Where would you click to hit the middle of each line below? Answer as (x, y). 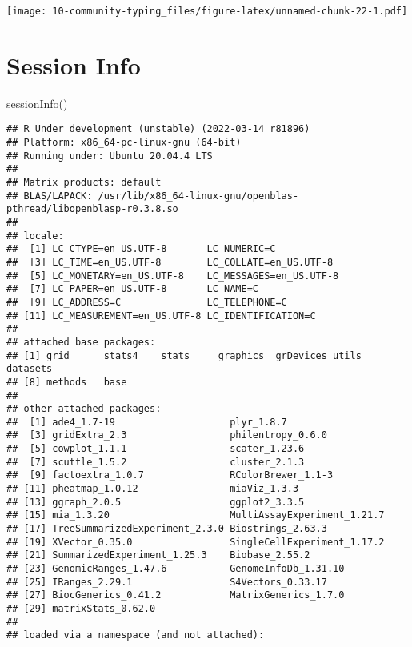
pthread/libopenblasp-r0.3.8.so (92, 209)
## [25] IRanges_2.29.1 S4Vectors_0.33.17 (167, 582)
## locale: (35, 236)
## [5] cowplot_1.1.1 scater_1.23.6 (156, 449)
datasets (30, 369)
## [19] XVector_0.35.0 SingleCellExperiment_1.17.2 (196, 542)
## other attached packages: (84, 409)
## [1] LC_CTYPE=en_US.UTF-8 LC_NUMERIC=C (141, 249)
